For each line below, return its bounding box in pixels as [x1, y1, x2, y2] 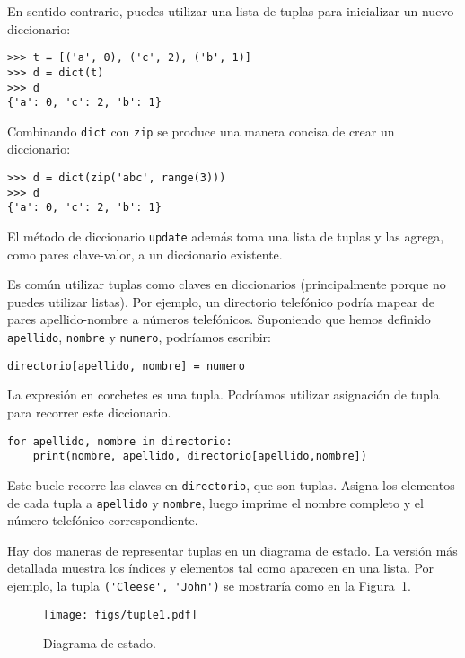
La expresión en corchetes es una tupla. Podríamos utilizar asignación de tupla [7, 385, 440, 404]
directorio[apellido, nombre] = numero [7, 359, 245, 373]
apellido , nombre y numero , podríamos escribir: [7, 328, 271, 347]
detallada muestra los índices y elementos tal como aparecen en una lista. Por [7, 558, 434, 577]
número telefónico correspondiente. [7, 511, 198, 530]
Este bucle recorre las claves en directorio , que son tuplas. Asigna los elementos [7, 475, 455, 494]
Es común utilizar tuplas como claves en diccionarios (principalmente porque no [7, 275, 446, 294]
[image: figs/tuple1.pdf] [43, 608, 197, 621]
